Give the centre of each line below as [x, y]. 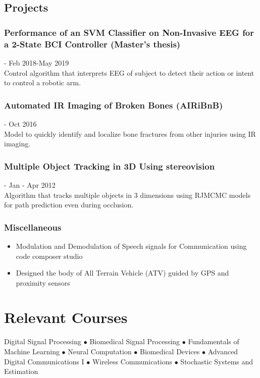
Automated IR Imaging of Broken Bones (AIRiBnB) [114, 105]
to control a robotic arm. [42, 83]
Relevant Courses [66, 317]
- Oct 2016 [20, 123]
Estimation [21, 371]
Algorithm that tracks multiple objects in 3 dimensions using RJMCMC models [127, 195]
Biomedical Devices [170, 352]
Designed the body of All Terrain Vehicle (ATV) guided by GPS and [122, 273]
